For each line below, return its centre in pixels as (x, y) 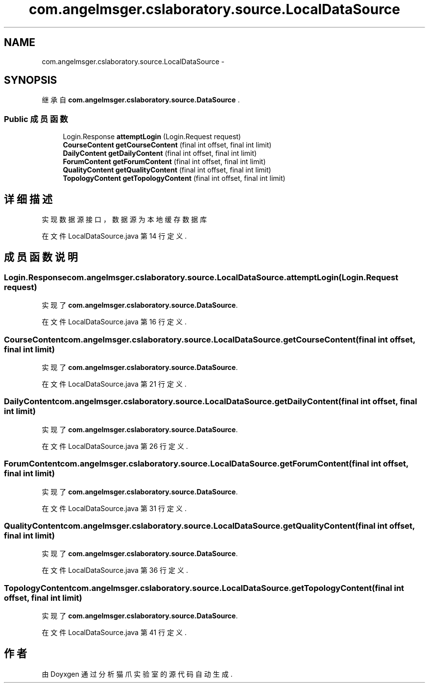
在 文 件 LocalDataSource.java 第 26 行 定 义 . (115, 446)
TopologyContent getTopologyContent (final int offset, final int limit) (174, 178)
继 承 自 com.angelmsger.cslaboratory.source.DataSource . (141, 100)
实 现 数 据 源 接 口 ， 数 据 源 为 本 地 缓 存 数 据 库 (124, 220)
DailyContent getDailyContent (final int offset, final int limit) (160, 153)
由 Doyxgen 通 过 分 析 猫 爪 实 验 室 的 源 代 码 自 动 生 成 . (137, 674)
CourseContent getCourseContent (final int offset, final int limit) (167, 145)
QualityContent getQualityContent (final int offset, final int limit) (167, 170)
